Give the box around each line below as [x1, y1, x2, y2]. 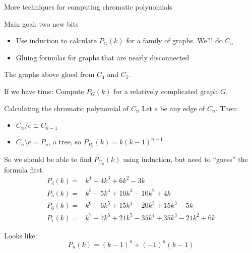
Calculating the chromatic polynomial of [4, 103, 129, 113]
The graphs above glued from [4, 69, 95, 79]
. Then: [215, 103, 238, 113]
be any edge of [160, 103, 205, 113]
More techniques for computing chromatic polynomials [4, 2, 172, 12]
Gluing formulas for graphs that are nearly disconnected [16, 52, 190, 62]
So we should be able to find [4, 154, 92, 164]
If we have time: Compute [4, 86, 84, 96]
